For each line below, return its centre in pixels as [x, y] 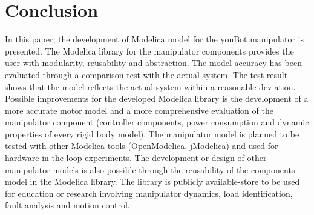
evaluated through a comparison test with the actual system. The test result [146, 74]
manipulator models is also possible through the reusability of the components [150, 169]
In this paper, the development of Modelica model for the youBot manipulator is [154, 39]
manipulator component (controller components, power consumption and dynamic [157, 122]
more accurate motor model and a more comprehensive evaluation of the [139, 110]
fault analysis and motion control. [67, 205]
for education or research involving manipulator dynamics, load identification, [149, 193]
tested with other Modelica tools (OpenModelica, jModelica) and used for [142, 146]
